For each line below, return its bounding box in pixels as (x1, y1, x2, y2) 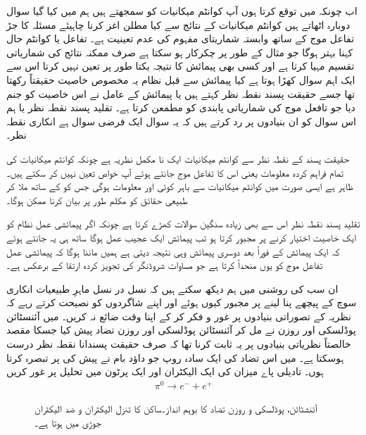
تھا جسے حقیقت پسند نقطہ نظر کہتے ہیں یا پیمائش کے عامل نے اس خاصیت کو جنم (6, 86, 355, 101)
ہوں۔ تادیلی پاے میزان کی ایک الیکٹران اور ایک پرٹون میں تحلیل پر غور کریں (6, 364, 324, 379)
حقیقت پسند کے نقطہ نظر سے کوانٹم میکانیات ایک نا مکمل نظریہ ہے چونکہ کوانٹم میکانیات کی (6, 151, 350, 165)
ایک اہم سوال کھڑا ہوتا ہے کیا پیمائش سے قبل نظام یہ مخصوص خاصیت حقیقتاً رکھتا (6, 72, 355, 87)
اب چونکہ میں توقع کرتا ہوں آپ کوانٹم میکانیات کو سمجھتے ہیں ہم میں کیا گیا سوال (6, 4, 358, 18)
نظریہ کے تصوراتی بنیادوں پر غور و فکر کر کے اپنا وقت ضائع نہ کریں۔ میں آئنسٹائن (6, 308, 351, 323)
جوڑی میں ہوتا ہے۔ (34, 415, 102, 429)
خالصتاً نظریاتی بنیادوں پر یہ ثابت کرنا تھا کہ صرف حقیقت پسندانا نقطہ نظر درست (6, 336, 351, 351)
